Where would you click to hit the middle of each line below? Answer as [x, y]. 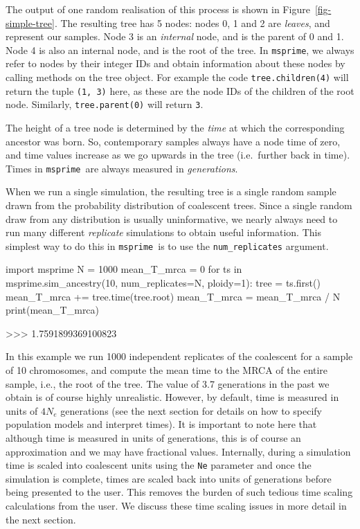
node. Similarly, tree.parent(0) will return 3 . [105, 104]
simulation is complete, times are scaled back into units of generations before [169, 478]
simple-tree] [30, 23]
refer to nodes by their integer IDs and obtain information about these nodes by [175, 63]
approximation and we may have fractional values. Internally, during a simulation [178, 451]
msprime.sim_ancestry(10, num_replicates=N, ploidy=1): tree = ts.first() [163, 283]
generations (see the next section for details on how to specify [191, 410]
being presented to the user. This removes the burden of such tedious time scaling [179, 492]
